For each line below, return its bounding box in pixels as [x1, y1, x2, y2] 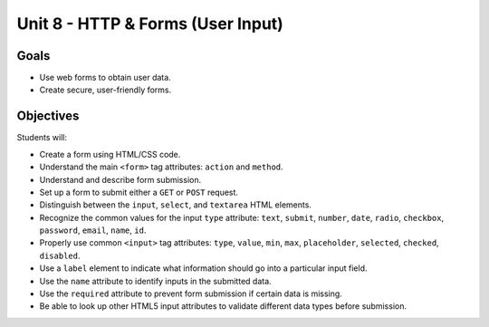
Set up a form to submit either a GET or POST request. [39, 187, 239, 197]
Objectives [16, 109, 80, 124]
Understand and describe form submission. [39, 174, 202, 185]
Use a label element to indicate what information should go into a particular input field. [39, 263, 368, 274]
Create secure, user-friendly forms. [39, 84, 172, 95]
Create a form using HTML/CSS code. [39, 149, 181, 159]
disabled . [39, 250, 81, 261]
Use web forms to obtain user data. [39, 72, 171, 83]
